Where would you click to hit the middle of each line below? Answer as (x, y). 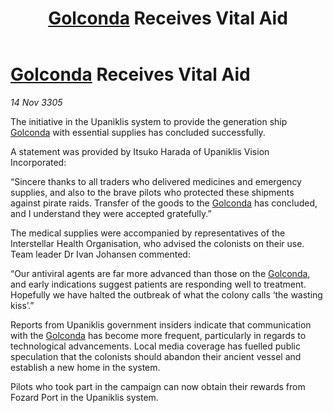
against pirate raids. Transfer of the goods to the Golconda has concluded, (164, 203)
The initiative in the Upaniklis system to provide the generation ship (149, 121)
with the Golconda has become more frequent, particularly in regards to (158, 335)
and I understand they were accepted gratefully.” (111, 213)
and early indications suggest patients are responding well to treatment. (158, 284)
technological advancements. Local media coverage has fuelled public (155, 346)
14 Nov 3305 (36, 102)
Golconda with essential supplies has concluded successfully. (138, 132)
